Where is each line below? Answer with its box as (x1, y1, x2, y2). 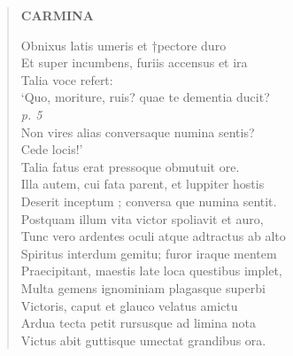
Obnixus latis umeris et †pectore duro (20, 35, 227, 54)
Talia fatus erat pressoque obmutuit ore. (20, 157, 240, 175)
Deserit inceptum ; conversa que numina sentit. (20, 191, 277, 210)
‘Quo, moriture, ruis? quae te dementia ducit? (20, 88, 270, 106)
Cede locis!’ (20, 140, 83, 159)
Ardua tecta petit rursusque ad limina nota (20, 313, 256, 332)
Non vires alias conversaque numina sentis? (20, 122, 255, 141)
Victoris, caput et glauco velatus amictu (20, 296, 238, 314)
